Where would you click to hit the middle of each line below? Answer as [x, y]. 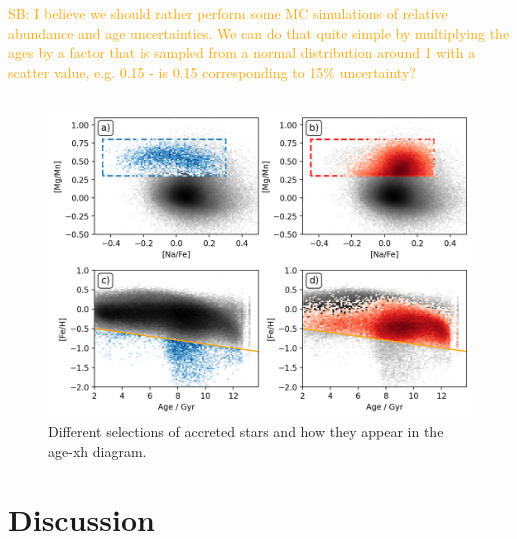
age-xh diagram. [97, 450]
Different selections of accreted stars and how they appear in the [246, 430]
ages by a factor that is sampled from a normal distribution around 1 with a [242, 52]
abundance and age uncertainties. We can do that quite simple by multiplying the [259, 32]
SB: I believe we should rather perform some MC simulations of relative [228, 13]
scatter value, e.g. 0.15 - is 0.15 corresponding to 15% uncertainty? [212, 71]
